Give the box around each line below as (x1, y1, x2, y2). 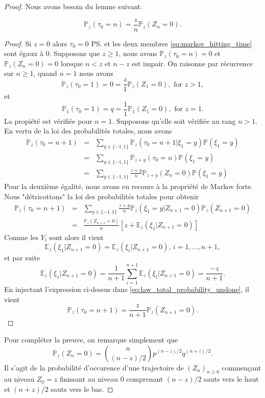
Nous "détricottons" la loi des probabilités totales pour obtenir (4, 191, 199, 202)
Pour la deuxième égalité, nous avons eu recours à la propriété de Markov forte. (4, 181, 253, 192)
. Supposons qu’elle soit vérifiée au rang (112, 115, 236, 126)
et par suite (4, 252, 40, 263)
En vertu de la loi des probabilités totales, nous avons (4, 125, 172, 136)
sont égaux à (4, 48, 44, 59)
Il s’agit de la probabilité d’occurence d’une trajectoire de (4, 362, 184, 373)
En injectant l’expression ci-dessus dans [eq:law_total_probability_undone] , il (4, 284, 249, 295)
